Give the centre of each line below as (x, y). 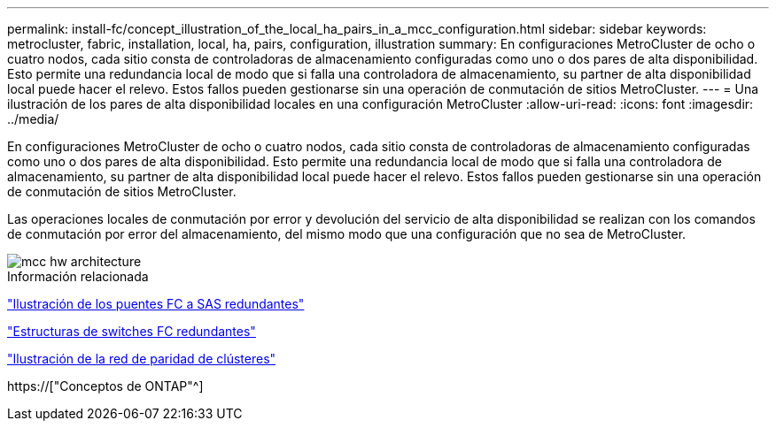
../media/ (33, 119)
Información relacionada (78, 276)
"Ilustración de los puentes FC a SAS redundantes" (156, 304)
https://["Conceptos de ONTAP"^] (105, 386)
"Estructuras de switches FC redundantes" (132, 331)
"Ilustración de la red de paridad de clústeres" (142, 359)
